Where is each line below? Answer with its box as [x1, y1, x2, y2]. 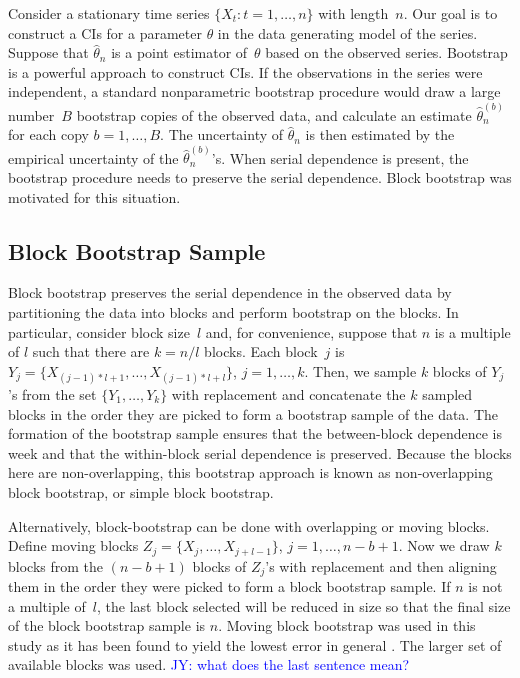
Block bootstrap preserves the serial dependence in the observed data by [8, 282, 452, 303]
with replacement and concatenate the [171, 384, 406, 405]
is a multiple [434, 321, 511, 342]
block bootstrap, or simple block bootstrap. [8, 481, 274, 502]
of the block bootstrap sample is [8, 615, 206, 636]
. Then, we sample [304, 360, 417, 381]
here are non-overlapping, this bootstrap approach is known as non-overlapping [8, 462, 493, 483]
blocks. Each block [204, 341, 318, 362]
